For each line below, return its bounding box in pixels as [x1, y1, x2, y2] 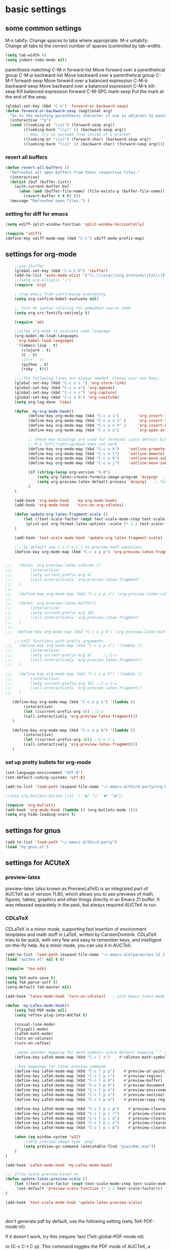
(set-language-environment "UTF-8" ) [5, 770, 83, 775]
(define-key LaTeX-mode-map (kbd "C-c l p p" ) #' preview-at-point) [14, 1069, 167, 1074]
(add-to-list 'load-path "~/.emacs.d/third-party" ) [5, 840, 117, 845]
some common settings [5, 24, 81, 33]
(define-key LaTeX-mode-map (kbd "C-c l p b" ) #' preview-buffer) [14, 1078, 163, 1083]
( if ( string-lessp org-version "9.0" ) [27, 470, 110, 475]
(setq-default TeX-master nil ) [5, 985, 72, 990]
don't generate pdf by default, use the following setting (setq [5, 1218, 133, 1224]
